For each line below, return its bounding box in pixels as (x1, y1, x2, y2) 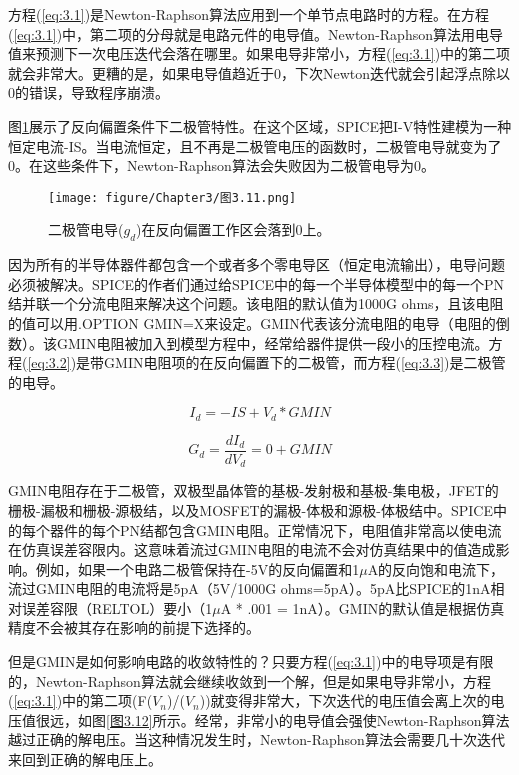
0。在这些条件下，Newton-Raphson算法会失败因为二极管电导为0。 (8, 155, 435, 176)
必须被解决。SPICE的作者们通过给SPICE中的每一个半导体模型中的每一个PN (8, 273, 505, 294)
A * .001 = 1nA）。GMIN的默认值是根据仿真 (220, 597, 505, 618)
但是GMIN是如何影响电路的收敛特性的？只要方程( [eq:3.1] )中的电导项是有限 (8, 651, 494, 672)
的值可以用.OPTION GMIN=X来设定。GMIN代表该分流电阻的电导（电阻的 (8, 312, 496, 333)
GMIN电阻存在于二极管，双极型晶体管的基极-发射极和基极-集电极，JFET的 (8, 480, 499, 501)
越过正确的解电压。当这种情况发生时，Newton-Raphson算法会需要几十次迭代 (8, 729, 505, 750)
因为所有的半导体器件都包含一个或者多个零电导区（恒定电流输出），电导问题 (8, 254, 505, 275)
